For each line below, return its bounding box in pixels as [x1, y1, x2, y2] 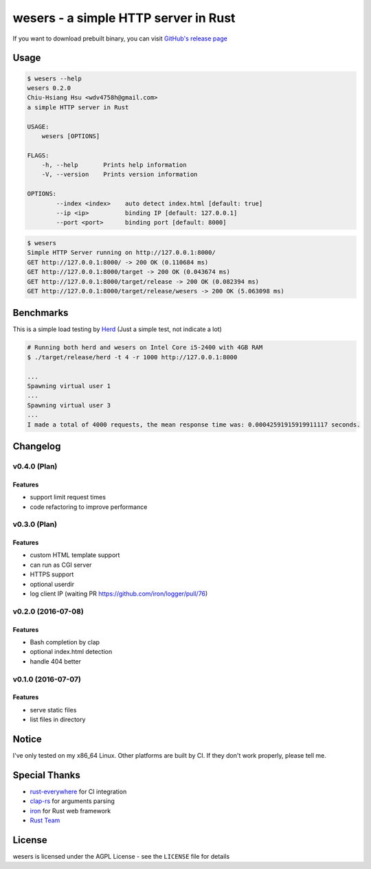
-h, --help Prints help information [41, 161, 187, 169]
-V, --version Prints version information [41, 170, 198, 179]
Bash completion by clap [30, 637, 100, 646]
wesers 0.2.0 [27, 84, 71, 92]
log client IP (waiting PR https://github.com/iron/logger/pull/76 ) [30, 589, 208, 598]
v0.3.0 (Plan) [12, 519, 58, 529]
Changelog [12, 440, 61, 452]
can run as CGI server [30, 561, 92, 569]
